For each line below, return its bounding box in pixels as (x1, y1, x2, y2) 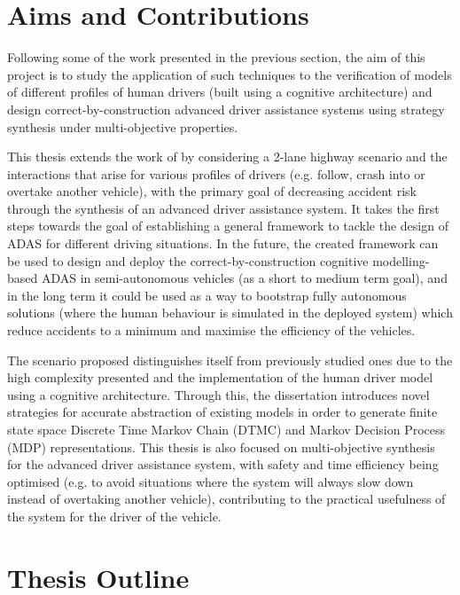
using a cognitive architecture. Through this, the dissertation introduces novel (7, 385, 430, 403)
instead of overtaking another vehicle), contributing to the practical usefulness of (7, 489, 446, 508)
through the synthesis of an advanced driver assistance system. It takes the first (7, 199, 440, 217)
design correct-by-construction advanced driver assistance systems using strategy (7, 99, 445, 118)
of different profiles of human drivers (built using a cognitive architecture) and (7, 82, 433, 101)
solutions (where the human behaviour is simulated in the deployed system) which (7, 303, 453, 322)
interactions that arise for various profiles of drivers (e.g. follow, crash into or (7, 164, 425, 183)
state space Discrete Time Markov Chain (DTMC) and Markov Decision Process (7, 420, 446, 438)
